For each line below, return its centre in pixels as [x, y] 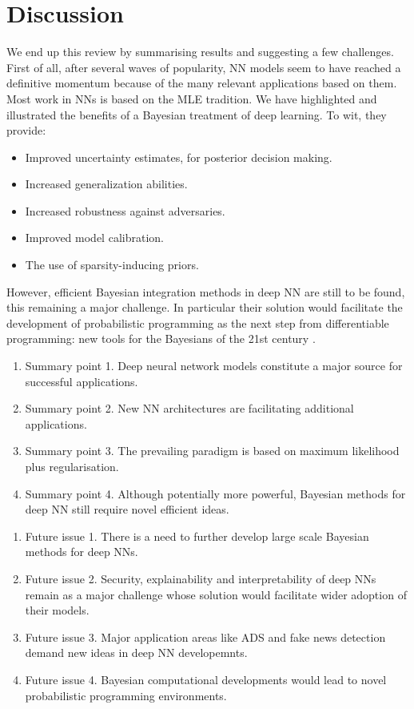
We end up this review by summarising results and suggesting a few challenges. [200, 52]
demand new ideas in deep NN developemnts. [136, 653]
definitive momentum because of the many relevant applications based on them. [202, 83]
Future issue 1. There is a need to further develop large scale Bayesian [197, 536]
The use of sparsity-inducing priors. [112, 265]
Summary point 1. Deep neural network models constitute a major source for [214, 366]
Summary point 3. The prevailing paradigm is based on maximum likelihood [212, 451]
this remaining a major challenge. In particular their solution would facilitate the [205, 307]
